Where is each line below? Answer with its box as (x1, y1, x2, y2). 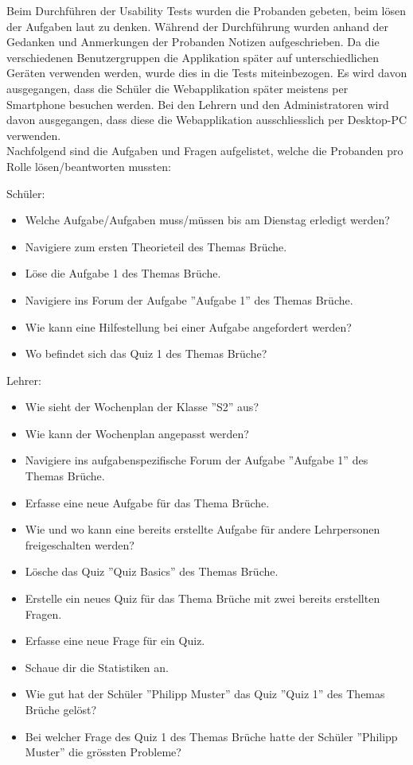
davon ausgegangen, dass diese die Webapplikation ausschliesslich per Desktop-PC (6, 111, 407, 128)
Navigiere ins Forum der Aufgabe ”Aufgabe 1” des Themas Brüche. (25, 291, 353, 308)
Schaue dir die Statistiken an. (25, 658, 169, 675)
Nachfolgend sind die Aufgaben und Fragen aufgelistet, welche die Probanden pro (6, 142, 403, 159)
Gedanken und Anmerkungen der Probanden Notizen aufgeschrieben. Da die (6, 33, 380, 50)
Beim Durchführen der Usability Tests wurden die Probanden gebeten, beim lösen (6, 2, 406, 18)
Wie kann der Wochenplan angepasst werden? (25, 425, 249, 441)
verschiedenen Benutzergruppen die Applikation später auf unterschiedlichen (6, 49, 380, 65)
